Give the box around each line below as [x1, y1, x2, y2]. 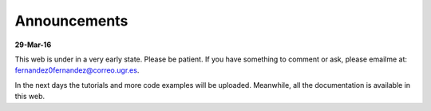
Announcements [14, 12, 129, 30]
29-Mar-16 [14, 40, 52, 50]
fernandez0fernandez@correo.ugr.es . [14, 65, 140, 75]
